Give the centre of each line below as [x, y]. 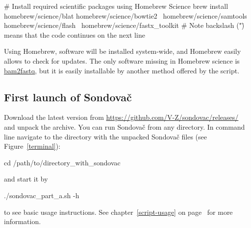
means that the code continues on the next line [75, 34]
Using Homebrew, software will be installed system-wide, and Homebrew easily [123, 51]
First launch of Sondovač [68, 97]
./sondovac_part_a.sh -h [42, 195]
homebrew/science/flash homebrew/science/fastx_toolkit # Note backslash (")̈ [124, 25]
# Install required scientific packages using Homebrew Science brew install [116, 6]
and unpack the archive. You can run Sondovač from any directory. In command [125, 126]
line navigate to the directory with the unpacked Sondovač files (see [105, 136]
